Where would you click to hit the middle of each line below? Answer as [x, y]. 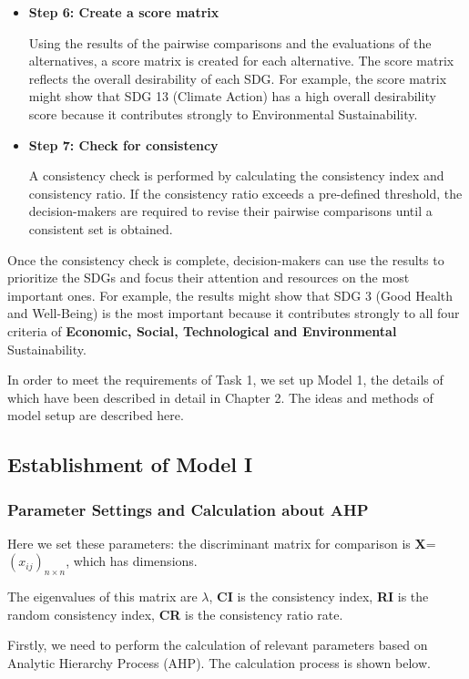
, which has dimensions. [132, 561]
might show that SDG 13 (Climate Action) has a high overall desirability [232, 96]
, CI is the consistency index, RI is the [319, 597]
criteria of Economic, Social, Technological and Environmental [202, 330]
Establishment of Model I [130, 464]
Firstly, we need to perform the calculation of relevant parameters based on [218, 645]
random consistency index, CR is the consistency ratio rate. [175, 614]
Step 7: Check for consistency [123, 144]
